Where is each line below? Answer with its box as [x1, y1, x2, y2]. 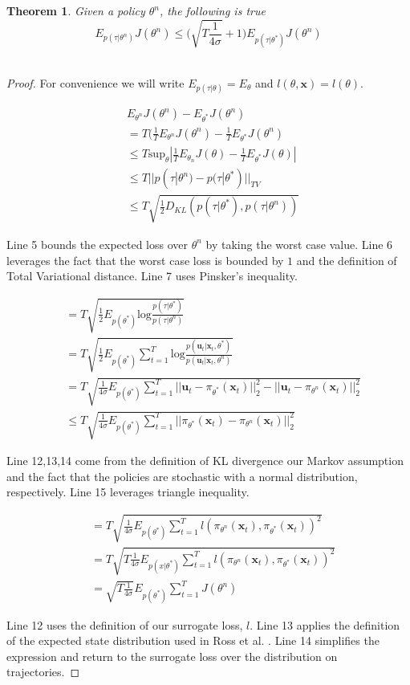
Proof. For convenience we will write [6, 75, 185, 91]
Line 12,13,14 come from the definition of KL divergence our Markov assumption [6, 452, 404, 468]
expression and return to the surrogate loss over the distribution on [6, 647, 338, 664]
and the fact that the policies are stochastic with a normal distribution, [6, 467, 358, 484]
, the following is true [160, 2, 266, 18]
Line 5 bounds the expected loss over [6, 235, 189, 252]
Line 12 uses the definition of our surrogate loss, [6, 616, 243, 633]
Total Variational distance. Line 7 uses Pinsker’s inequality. [6, 267, 298, 284]
